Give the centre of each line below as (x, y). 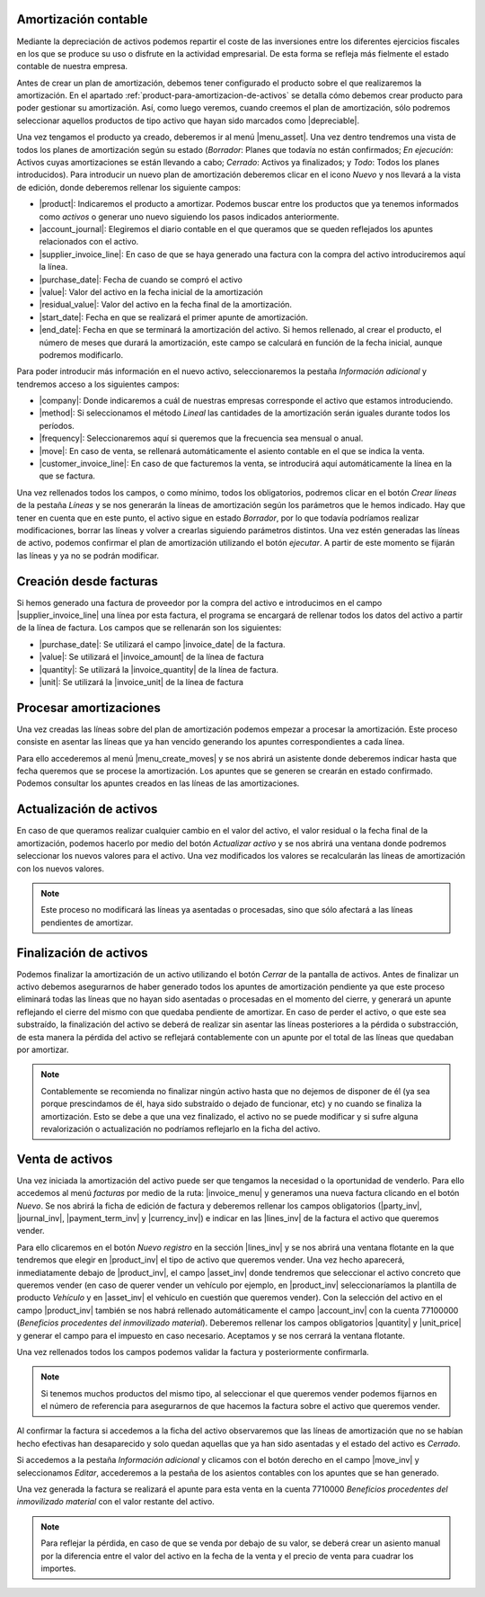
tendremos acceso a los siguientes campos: (98, 384)
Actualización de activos (87, 809)
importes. (58, 1568)
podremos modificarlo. (81, 354)
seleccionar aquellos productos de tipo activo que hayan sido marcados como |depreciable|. (188, 120)
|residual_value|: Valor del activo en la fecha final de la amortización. (165, 305)
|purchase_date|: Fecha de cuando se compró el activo (141, 280)
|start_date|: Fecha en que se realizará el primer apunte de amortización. (174, 317)
